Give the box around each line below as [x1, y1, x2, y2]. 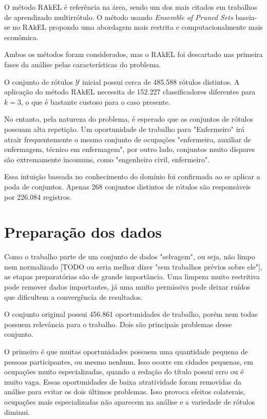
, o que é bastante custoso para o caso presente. [21, 96, 170, 107]
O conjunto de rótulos [4, 76, 73, 87]
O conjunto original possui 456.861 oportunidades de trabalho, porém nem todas [4, 309, 258, 319]
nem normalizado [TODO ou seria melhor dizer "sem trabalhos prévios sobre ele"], [4, 261, 262, 272]
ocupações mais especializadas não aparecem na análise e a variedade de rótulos [4, 396, 255, 407]
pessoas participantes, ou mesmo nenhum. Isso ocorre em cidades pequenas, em [4, 356, 253, 367]
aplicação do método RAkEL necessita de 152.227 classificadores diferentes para [4, 86, 256, 97]
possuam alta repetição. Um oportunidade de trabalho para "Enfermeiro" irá [4, 123, 245, 134]
